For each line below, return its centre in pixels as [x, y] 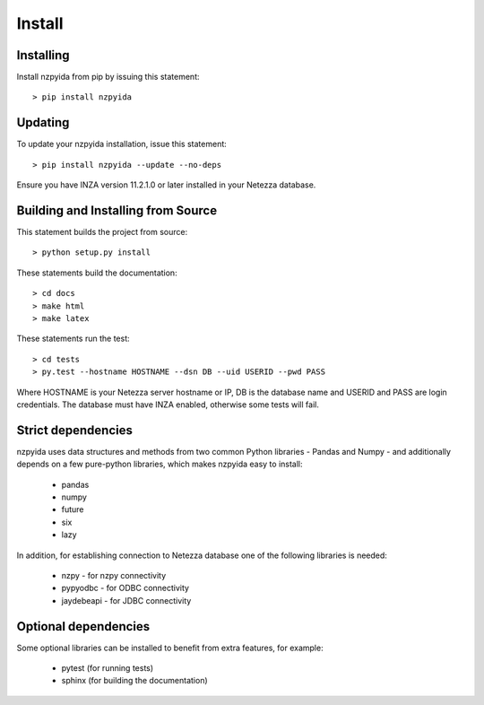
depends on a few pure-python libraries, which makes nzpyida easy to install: [160, 464]
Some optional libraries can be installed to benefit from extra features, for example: [170, 648]
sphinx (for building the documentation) [134, 681]
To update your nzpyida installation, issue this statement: [122, 144]
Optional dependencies [83, 627]
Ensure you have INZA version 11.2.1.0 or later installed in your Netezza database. [166, 185]
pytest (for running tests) [108, 668]
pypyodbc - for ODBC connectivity [125, 588]
